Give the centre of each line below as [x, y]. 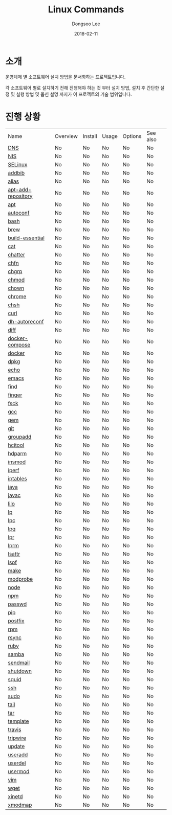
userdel [17, 763]
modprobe [20, 579]
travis [15, 730]
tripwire [17, 738]
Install [90, 136]
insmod [17, 462]
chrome [17, 296]
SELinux [18, 164]
